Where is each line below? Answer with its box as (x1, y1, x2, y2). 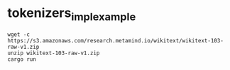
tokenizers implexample (7, 5, 136, 23)
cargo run (7, 55, 37, 63)
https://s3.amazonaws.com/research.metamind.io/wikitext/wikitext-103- (7, 37, 224, 44)
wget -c (7, 30, 31, 38)
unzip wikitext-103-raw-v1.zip (7, 49, 100, 57)
